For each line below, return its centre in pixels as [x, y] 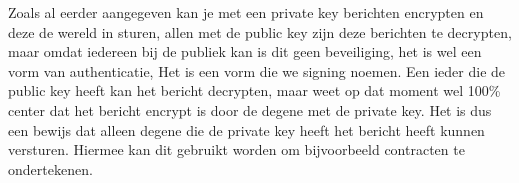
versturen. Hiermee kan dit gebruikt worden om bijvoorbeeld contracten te [236, 149]
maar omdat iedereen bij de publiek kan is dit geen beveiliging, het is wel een [245, 51]
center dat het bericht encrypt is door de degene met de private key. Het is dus [250, 109]
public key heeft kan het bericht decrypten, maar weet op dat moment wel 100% [254, 90]
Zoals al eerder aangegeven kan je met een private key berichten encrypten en [246, 12]
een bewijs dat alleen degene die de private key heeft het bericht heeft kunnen [246, 129]
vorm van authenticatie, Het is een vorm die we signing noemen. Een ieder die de [257, 70]
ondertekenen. [50, 168]
